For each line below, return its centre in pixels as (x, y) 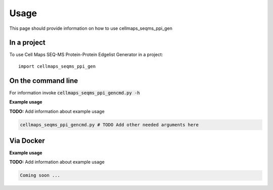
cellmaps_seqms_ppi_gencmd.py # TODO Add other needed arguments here (109, 125)
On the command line (44, 81)
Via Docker (27, 141)
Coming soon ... (40, 175)
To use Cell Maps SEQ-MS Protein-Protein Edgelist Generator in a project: (86, 55)
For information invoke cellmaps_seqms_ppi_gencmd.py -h (75, 92)
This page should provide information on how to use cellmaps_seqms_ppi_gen (91, 28)
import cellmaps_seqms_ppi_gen (57, 66)
